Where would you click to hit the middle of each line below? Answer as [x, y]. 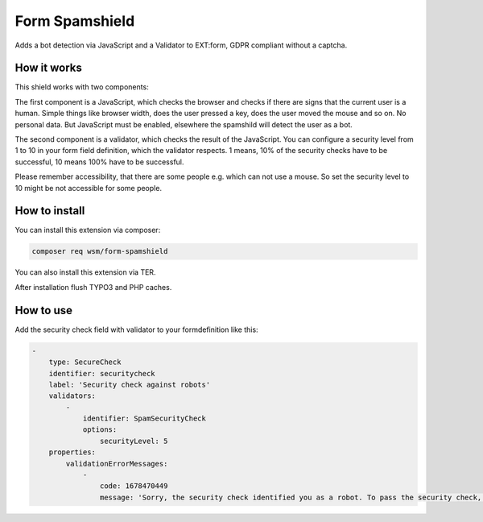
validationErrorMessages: [117, 464]
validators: [72, 396]
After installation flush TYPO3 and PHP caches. [93, 287]
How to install [50, 211]
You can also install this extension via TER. [85, 272]
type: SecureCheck [85, 362]
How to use [43, 310]
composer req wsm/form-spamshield [100, 251]
